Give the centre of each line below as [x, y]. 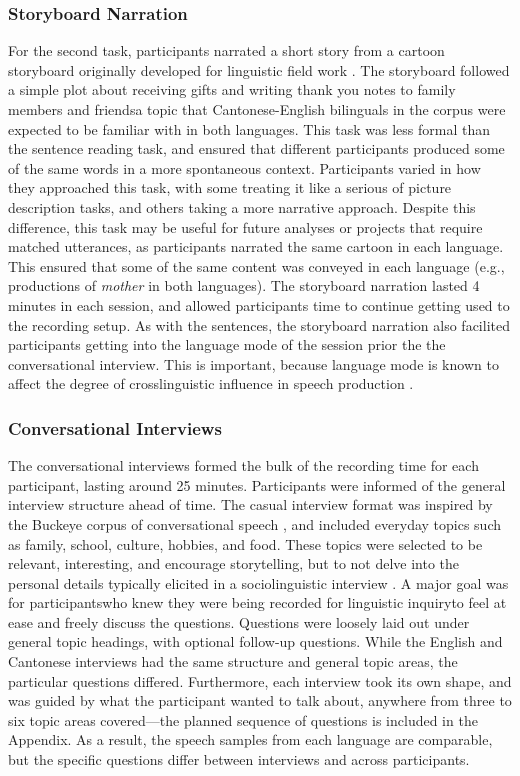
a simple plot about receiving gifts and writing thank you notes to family [232, 89]
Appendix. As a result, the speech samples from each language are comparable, [250, 739]
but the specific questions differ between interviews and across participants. [239, 759]
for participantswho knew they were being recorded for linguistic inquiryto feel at [257, 602]
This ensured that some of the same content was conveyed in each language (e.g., [256, 265]
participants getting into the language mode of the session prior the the [227, 344]
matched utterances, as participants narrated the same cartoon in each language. [256, 246]
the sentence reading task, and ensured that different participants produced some [256, 148]
